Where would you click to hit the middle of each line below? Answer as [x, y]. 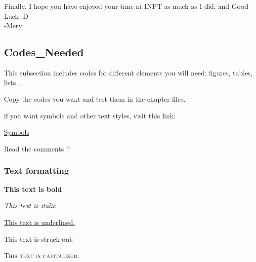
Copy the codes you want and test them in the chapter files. [95, 99]
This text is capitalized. [42, 255]
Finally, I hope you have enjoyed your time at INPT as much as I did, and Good [126, 6]
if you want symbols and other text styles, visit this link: [90, 115]
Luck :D [16, 16]
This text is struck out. [39, 239]
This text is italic [30, 206]
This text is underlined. [40, 222]
